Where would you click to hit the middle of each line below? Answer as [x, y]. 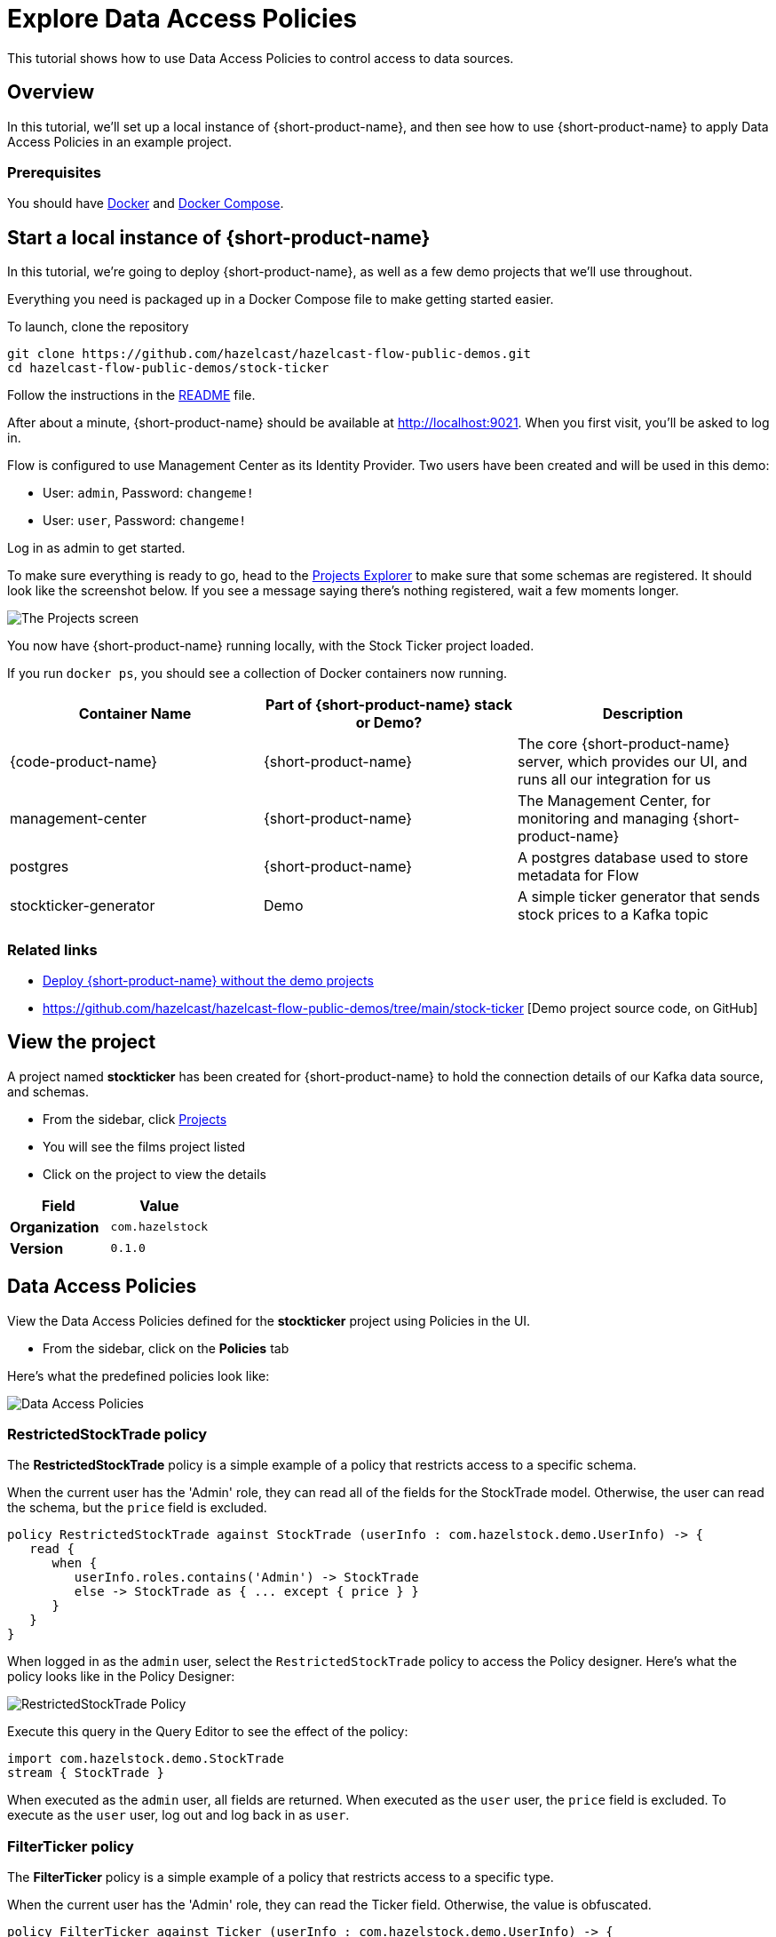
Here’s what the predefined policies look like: [139, 1375]
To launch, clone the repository [98, 327]
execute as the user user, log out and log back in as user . [178, 1815]
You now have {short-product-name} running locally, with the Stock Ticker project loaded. [271, 646]
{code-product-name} [84, 762]
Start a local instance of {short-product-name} [219, 237]
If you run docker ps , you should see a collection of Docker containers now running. [257, 674]
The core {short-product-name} [624, 744]
